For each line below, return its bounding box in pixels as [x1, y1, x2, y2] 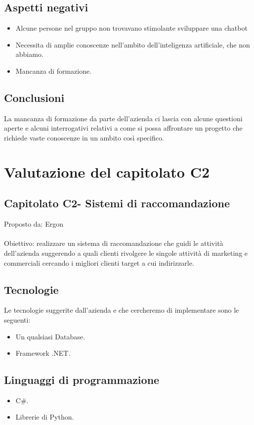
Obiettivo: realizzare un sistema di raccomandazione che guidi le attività [4, 238, 223, 248]
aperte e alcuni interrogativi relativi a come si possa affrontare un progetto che [4, 123, 243, 133]
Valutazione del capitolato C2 [4, 161, 210, 182]
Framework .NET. [15, 348, 71, 358]
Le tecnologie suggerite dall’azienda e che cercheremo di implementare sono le [4, 305, 239, 315]
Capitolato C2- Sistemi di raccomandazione [4, 195, 230, 211]
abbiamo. [15, 49, 43, 59]
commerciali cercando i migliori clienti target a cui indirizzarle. [4, 257, 194, 268]
